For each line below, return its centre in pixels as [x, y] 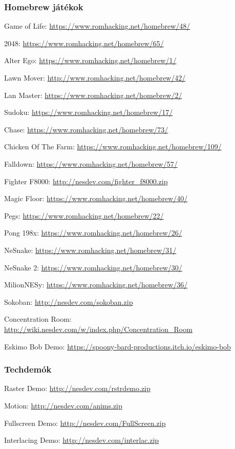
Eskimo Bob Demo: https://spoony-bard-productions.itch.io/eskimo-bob [117, 346]
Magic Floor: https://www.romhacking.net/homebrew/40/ [96, 198]
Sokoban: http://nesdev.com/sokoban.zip [69, 301]
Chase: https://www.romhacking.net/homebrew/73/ [86, 129]
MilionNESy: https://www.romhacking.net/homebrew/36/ [96, 285]
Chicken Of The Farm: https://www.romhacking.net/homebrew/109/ [113, 147]
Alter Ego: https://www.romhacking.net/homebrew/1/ [90, 60]
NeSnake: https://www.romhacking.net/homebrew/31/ [90, 250]
